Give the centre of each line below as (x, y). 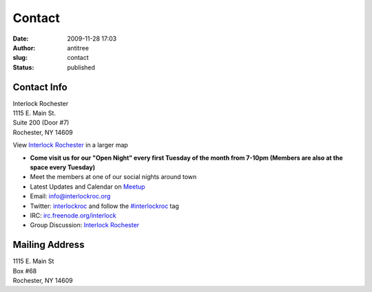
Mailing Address (49, 245)
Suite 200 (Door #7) (41, 123)
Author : (24, 48)
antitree (78, 48)
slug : (20, 58)
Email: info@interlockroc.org (70, 196)
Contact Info (40, 87)
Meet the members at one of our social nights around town (113, 177)
